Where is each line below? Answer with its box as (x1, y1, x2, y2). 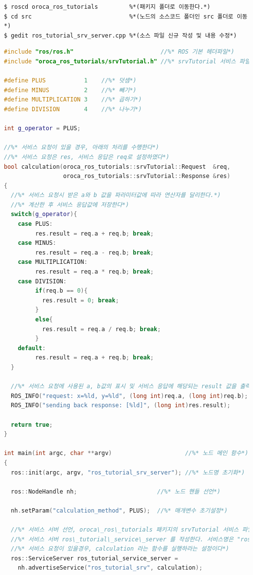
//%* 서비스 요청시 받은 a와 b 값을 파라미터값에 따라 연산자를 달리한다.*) (11, 192, 221, 199)
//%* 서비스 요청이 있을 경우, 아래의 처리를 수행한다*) (4, 144, 160, 151)
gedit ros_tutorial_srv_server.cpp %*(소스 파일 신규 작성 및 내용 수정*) (11, 32, 237, 39)
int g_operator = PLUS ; (4, 125, 81, 132)
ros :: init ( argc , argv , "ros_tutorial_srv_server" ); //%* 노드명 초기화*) (11, 469, 245, 476)
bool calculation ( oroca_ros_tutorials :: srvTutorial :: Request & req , (4, 163, 231, 170)
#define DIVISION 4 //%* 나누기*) (4, 105, 142, 113)
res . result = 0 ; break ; (42, 297, 119, 304)
